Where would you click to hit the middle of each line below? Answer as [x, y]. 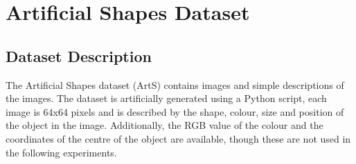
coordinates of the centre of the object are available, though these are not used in [178, 138]
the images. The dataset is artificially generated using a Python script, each [166, 98]
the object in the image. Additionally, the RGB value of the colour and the [164, 125]
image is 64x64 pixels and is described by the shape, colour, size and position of [175, 111]
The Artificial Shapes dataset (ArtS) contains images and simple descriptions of [175, 84]
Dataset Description [79, 55]
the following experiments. [61, 152]
